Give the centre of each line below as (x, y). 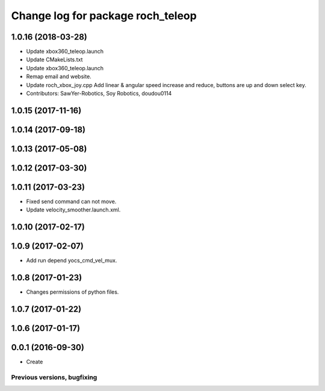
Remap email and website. (59, 77)
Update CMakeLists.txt (54, 59)
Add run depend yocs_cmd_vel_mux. (72, 261)
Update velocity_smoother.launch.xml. (73, 210)
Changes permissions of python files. (73, 292)
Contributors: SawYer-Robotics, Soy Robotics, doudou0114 (99, 94)
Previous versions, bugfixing (54, 377)
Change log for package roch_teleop (104, 16)
